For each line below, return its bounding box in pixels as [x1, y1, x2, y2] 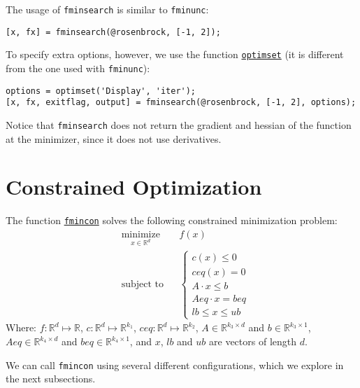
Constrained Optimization [6, 172, 262, 201]
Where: [6, 320, 36, 335]
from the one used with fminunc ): [6, 60, 150, 75]
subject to [121, 279, 164, 290]
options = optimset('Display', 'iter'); [6, 85, 196, 96]
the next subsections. [6, 371, 96, 386]
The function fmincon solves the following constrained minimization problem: [6, 213, 338, 228]
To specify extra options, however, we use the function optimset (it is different [6, 47, 344, 62]
